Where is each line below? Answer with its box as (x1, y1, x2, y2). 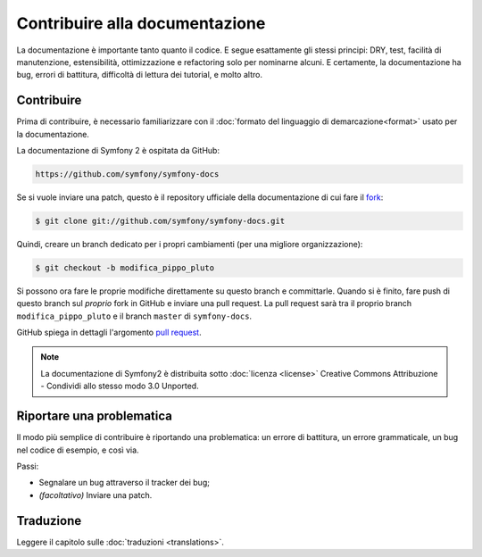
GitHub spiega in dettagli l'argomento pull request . (16, 327, 202, 338)
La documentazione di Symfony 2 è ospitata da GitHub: (16, 145, 220, 156)
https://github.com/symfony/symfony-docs (35, 170, 220, 179)
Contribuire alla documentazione (16, 13, 266, 33)
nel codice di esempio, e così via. (16, 445, 139, 455)
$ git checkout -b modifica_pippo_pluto (35, 262, 214, 272)
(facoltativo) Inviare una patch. (38, 489, 153, 500)
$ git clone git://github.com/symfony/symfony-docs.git (35, 215, 286, 226)
